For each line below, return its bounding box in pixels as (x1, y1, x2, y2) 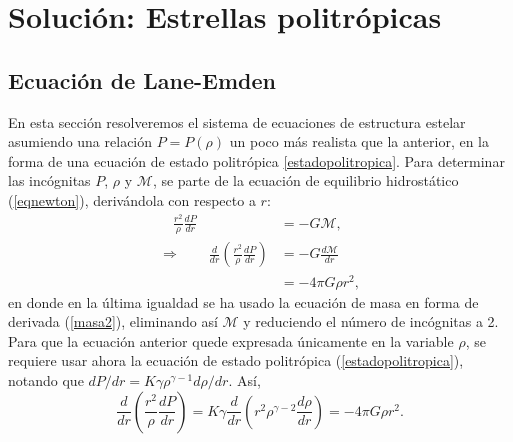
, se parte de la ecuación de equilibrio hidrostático (152, 170, 459, 191)
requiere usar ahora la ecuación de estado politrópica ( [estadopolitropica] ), (8, 350, 464, 371)
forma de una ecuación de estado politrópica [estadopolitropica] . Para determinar (8, 150, 505, 171)
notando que (8, 369, 84, 390)
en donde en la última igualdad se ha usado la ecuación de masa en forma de (8, 291, 479, 312)
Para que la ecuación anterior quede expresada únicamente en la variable (8, 330, 454, 351)
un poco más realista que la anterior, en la (229, 131, 489, 152)
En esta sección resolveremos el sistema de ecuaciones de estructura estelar (8, 111, 466, 132)
